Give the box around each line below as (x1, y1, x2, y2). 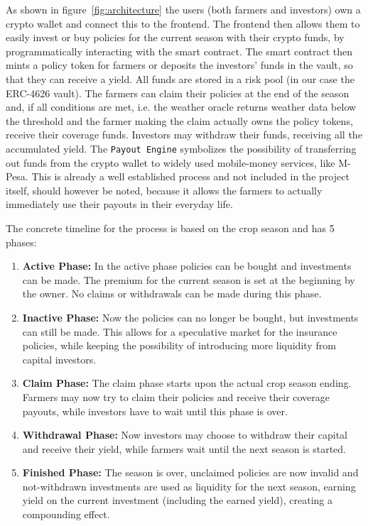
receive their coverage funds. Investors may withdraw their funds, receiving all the (6, 127, 362, 142)
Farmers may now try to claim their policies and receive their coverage (22, 389, 330, 404)
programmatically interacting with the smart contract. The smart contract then (6, 43, 353, 58)
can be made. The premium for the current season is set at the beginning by (22, 272, 355, 287)
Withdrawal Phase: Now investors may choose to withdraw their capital (22, 427, 347, 442)
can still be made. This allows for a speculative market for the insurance (22, 324, 337, 339)
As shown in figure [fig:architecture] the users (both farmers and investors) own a (6, 2, 361, 16)
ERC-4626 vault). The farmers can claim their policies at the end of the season (6, 85, 350, 100)
